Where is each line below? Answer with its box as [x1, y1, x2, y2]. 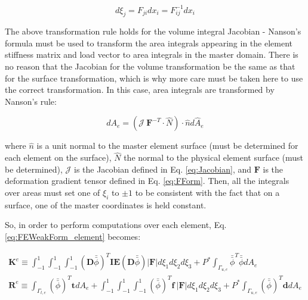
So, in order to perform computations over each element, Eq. [5, 218, 227, 231]
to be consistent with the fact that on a [135, 186, 280, 199]
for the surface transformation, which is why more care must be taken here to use [5, 71, 303, 84]
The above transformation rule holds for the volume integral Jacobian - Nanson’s [5, 25, 301, 37]
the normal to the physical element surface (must [124, 151, 304, 164]
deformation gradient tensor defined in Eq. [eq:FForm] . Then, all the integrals [5, 174, 289, 187]
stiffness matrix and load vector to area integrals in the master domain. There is [5, 48, 298, 61]
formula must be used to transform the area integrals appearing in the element [5, 36, 292, 49]
